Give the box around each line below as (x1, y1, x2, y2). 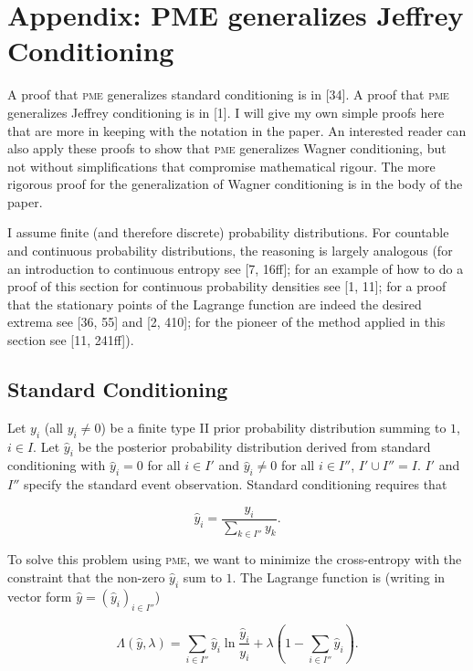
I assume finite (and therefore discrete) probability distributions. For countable (7, 223, 449, 242)
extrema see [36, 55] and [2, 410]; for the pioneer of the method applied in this (7, 312, 446, 331)
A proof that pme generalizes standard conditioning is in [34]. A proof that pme (7, 85, 449, 104)
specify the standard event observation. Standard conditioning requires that (23, 475, 447, 494)
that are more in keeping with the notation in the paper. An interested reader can (7, 121, 467, 140)
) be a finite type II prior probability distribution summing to (100, 417, 447, 436)
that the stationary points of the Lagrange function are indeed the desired (7, 294, 422, 313)
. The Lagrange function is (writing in (232, 568, 446, 587)
